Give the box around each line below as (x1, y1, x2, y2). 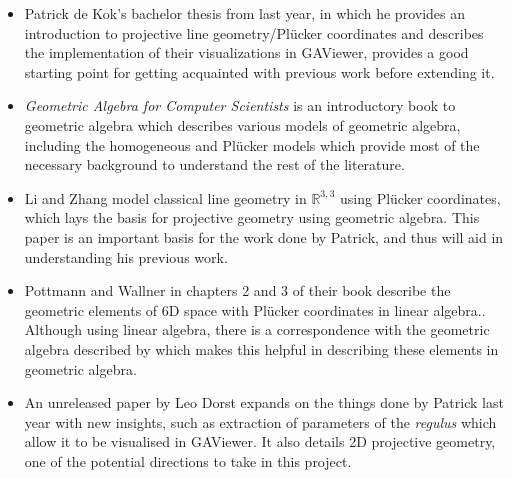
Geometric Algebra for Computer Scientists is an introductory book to (24, 95, 456, 116)
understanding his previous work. (24, 246, 228, 267)
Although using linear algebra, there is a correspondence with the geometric (24, 319, 490, 340)
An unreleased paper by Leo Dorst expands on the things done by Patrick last (24, 392, 504, 413)
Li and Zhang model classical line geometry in (24, 187, 307, 208)
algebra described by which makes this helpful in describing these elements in (24, 338, 499, 359)
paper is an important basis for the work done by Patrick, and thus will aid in (24, 226, 504, 247)
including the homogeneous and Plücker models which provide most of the (24, 134, 480, 155)
